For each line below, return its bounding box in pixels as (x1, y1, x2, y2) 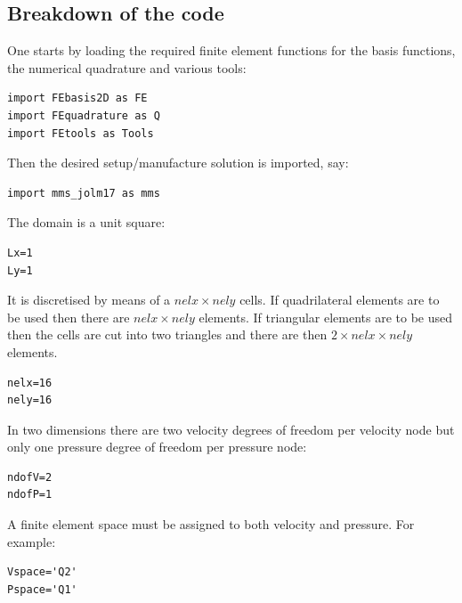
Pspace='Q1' (7, 583, 77, 596)
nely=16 (7, 394, 53, 407)
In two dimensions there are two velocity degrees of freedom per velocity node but (7, 420, 455, 438)
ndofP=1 (7, 488, 53, 501)
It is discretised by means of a (7, 290, 171, 309)
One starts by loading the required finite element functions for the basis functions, (7, 41, 456, 60)
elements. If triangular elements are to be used (199, 307, 453, 326)
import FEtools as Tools (7, 126, 154, 140)
